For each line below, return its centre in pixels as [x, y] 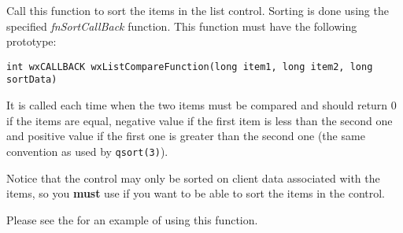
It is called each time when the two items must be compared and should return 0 [201, 105]
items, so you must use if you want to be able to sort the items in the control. [196, 193]
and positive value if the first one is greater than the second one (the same [186, 136]
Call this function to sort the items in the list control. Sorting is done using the [198, 10]
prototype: [31, 41]
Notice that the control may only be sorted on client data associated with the [193, 178]
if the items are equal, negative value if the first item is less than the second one [200, 120]
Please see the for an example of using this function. [132, 219]
